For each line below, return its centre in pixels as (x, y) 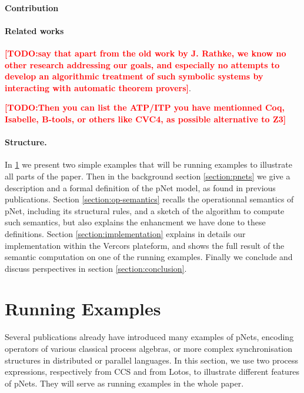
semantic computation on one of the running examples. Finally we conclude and (149, 257)
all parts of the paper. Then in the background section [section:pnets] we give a (148, 176)
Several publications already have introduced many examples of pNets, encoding (149, 337)
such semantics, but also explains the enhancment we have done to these (135, 222)
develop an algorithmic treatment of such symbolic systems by (134, 76)
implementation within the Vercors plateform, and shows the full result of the (145, 245)
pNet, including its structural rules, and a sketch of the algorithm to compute (145, 210)
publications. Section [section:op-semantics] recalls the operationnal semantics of (149, 199)
